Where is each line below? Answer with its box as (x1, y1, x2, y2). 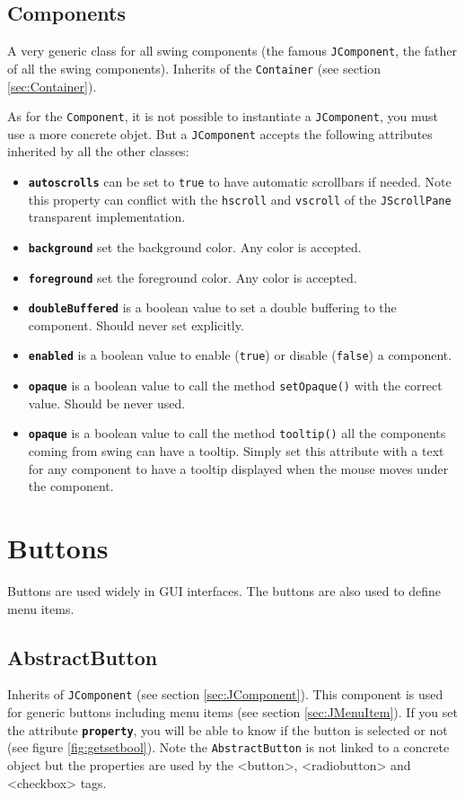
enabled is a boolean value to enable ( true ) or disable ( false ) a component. (28, 346, 452, 364)
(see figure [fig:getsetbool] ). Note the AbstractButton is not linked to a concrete (7, 738, 450, 757)
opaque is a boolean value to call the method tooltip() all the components (28, 424, 446, 443)
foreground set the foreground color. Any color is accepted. (28, 267, 357, 286)
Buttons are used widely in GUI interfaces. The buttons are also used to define (7, 581, 442, 600)
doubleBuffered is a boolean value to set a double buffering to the (28, 298, 397, 317)
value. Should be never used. (28, 393, 186, 412)
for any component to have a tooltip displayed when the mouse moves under (28, 459, 449, 478)
